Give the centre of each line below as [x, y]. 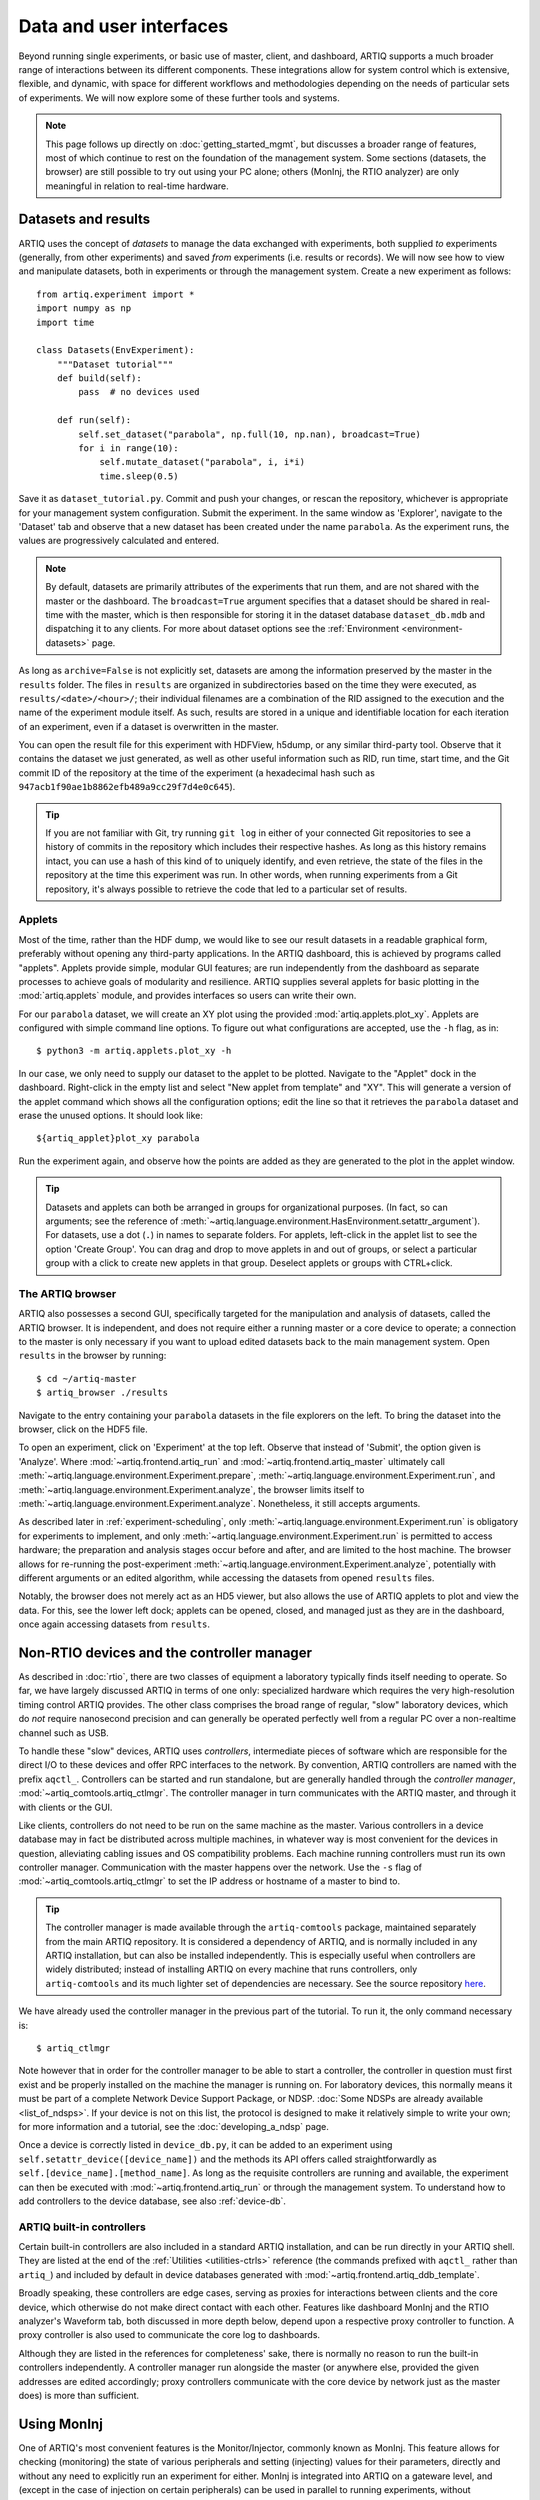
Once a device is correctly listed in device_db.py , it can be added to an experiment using [205, 2145]
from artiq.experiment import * [115, 294]
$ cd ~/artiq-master [86, 1378]
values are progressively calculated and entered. [119, 541]
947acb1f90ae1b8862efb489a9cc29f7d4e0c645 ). [127, 787]
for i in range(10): [128, 448]
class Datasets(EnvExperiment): [115, 350]
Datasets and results [84, 219]
